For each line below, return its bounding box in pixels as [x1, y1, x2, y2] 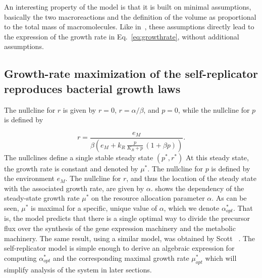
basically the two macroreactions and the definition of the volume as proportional [4, 11, 256, 22]
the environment [4, 173, 55, 183]
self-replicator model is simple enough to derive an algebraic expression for [4, 243, 235, 253]
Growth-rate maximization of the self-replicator [4, 66, 258, 81]
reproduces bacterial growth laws [4, 80, 181, 96]
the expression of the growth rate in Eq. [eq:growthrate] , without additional [4, 31, 239, 41]
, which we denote [164, 203, 220, 213]
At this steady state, [185, 152, 249, 162]
